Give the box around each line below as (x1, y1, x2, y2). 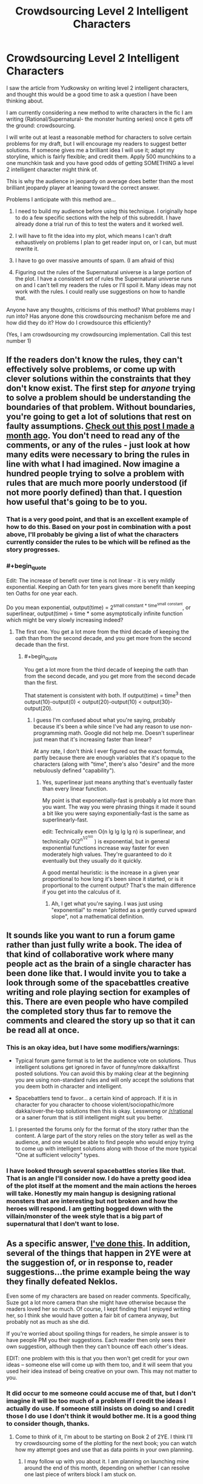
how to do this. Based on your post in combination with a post (6, 523, 191, 531)
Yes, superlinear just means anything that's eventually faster (42, 778, 193, 786)
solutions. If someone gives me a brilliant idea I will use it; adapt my (6, 146, 175, 153)
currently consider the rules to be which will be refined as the (6, 538, 191, 547)
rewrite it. (15, 245, 39, 252)
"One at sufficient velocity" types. (15, 1152, 100, 1159)
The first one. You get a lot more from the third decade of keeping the (15, 628, 189, 635)
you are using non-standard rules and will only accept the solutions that (15, 1076, 195, 1084)
